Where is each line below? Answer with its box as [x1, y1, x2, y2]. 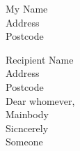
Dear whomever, [6, 93, 75, 108]
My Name [6, 1, 48, 15]
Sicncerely [6, 120, 49, 135]
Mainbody [6, 107, 49, 122]
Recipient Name [6, 52, 74, 66]
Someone [6, 134, 43, 149]
